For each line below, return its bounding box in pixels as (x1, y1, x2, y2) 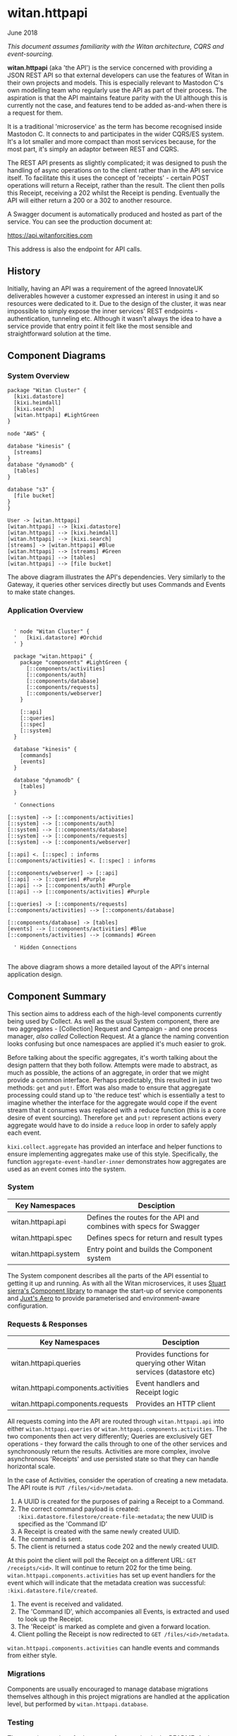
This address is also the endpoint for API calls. (7, 244, 142, 253)
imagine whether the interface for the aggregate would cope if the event (7, 1098, 217, 1107)
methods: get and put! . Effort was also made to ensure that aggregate (7, 1083, 212, 1092)
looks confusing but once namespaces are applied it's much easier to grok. (7, 1039, 226, 1048)
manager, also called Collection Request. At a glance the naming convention (7, 1032, 229, 1040)
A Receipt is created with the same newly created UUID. (17, 1527, 181, 1536)
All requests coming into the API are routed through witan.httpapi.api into (7, 1417, 224, 1426)
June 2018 (7, 28, 38, 37)
